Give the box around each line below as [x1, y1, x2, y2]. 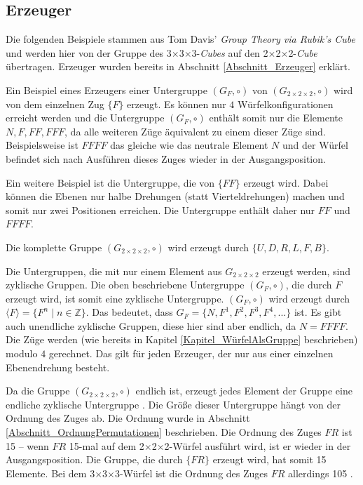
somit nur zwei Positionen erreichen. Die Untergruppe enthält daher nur [6, 202, 315, 217]
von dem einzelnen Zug [6, 96, 104, 111]
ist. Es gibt [294, 305, 342, 319]
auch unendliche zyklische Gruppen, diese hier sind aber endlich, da [6, 318, 296, 333]
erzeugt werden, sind [262, 263, 351, 278]
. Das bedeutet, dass [85, 305, 173, 319]
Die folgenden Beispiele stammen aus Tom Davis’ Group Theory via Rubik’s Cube [6, 32, 355, 46]
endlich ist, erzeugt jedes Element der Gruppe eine [135, 383, 352, 398]
